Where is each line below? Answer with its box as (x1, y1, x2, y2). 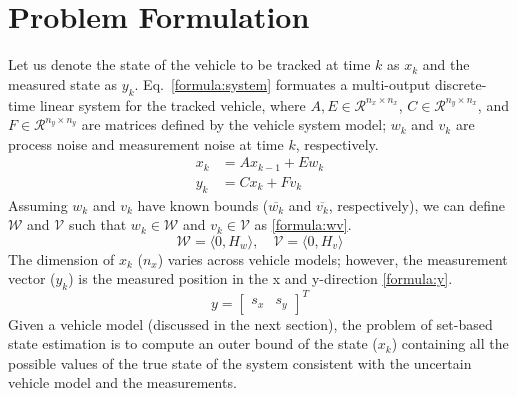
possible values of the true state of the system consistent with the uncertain (8, 352, 472, 373)
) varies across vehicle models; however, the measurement (157, 248, 508, 269)
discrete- (434, 73, 487, 94)
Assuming (8, 194, 68, 215)
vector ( (8, 268, 56, 289)
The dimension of (8, 248, 115, 269)
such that (68, 214, 127, 235)
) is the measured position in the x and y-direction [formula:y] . (68, 268, 453, 289)
